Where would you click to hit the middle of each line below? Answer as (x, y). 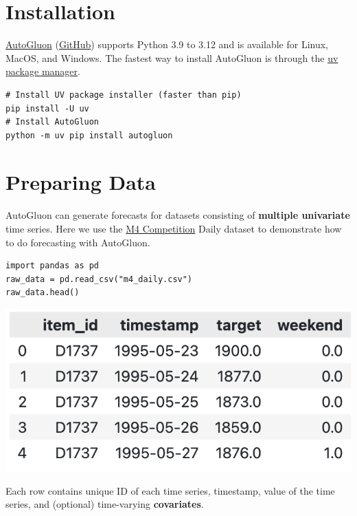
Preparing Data (81, 182)
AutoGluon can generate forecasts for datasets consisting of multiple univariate (178, 215)
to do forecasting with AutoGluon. (78, 242)
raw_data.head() (43, 293)
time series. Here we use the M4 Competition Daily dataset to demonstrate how (174, 228)
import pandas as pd (53, 266)
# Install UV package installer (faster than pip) (124, 95)
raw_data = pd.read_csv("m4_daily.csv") (99, 279)
